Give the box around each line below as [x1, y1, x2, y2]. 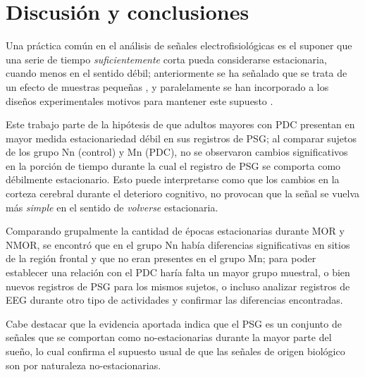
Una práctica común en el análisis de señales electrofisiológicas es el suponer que [6, 38, 352, 53]
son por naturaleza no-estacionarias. [6, 357, 161, 372]
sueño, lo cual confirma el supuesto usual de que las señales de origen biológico [6, 344, 345, 358]
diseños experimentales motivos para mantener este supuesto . [6, 93, 273, 108]
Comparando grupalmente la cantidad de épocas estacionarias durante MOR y [6, 223, 345, 238]
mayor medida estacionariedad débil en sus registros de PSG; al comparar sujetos [6, 130, 357, 145]
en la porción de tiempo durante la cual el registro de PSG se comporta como [6, 158, 341, 173]
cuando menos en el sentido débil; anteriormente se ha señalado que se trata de [6, 66, 347, 80]
